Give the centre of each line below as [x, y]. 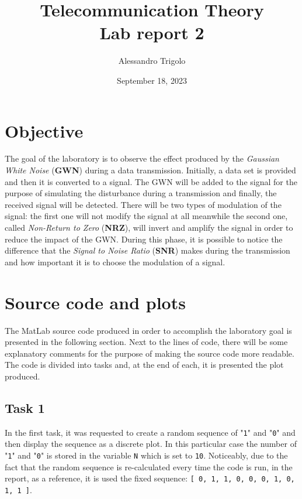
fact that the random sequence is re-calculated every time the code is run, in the [149, 466]
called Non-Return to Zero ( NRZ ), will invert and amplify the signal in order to [149, 227]
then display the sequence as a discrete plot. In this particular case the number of [151, 444]
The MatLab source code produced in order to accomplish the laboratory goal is [148, 330]
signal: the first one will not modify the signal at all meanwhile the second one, [146, 216]
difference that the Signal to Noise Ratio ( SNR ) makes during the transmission [147, 250]
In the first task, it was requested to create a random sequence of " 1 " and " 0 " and [150, 432]
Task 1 [25, 407]
